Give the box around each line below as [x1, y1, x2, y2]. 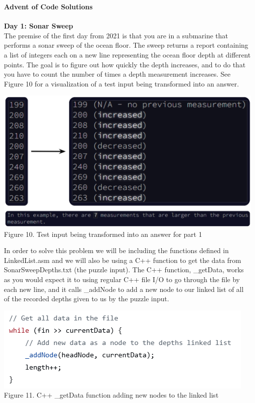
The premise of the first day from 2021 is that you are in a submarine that [4, 30, 229, 40]
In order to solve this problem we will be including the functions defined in [4, 245, 229, 256]
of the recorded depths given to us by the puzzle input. [4, 293, 169, 304]
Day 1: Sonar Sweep [4, 21, 74, 31]
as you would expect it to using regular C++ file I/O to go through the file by [4, 274, 240, 285]
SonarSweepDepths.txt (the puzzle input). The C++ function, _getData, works [4, 264, 244, 275]
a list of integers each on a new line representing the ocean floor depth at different [4, 49, 251, 59]
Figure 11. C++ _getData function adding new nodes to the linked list [4, 390, 219, 400]
